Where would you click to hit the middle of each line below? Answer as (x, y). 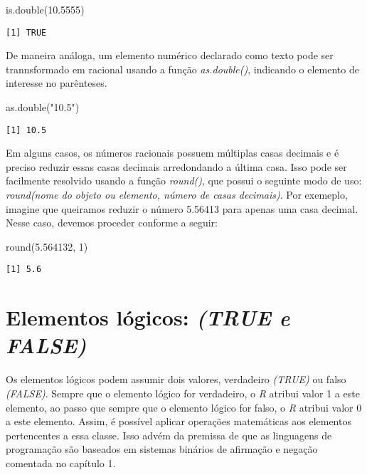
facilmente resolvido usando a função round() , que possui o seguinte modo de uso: (184, 181)
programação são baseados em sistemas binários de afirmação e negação (162, 449)
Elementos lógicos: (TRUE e (148, 318)
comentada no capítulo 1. (61, 463)
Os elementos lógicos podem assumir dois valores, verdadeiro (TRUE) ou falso (176, 379)
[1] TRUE (26, 32)
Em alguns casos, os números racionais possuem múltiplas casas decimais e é (172, 153)
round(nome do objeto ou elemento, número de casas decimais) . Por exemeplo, (177, 195)
